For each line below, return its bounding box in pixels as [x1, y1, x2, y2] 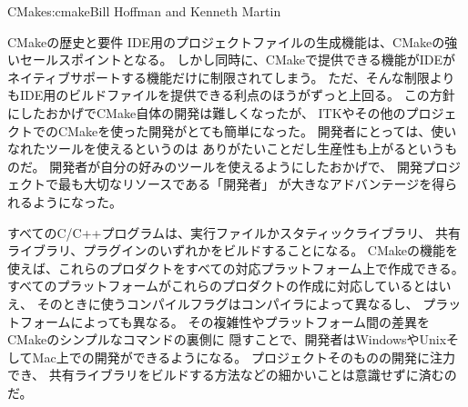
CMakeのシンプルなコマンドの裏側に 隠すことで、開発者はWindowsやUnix [7, 330, 447, 349]
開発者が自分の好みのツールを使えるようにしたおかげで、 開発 [49, 156, 422, 175]
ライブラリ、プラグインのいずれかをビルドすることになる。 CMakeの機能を [7, 241, 458, 260]
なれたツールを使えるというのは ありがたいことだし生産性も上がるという [7, 139, 445, 158]
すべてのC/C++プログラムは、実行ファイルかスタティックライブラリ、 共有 [7, 223, 462, 242]
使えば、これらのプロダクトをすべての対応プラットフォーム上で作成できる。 [7, 258, 464, 277]
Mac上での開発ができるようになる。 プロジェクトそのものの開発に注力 [32, 347, 456, 366]
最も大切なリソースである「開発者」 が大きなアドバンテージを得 [57, 174, 445, 194]
